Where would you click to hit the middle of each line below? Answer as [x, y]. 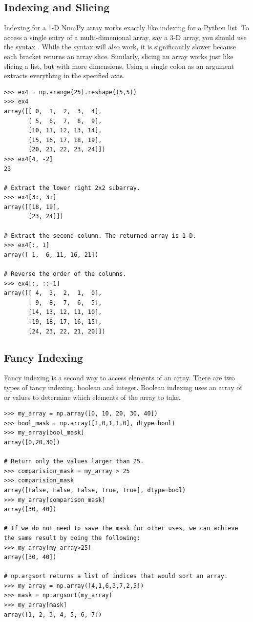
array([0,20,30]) [32, 442]
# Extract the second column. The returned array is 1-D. [100, 236]
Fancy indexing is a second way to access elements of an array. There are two [119, 378]
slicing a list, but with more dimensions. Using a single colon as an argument [119, 66]
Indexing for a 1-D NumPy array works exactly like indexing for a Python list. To [126, 28]
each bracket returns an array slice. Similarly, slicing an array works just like [119, 56]
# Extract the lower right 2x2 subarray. [72, 188]
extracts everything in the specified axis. [64, 75]
